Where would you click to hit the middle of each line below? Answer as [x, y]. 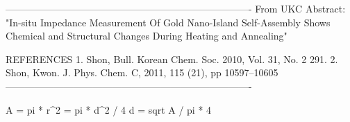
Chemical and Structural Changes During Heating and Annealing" [147, 36]
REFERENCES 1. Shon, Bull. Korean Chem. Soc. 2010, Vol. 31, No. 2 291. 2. [172, 59]
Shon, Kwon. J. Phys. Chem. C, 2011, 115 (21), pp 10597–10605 [142, 72]
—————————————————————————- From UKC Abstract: [176, 8]
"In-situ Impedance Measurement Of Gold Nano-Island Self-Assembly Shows [168, 22]
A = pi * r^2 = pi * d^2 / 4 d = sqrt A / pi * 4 [109, 109]
